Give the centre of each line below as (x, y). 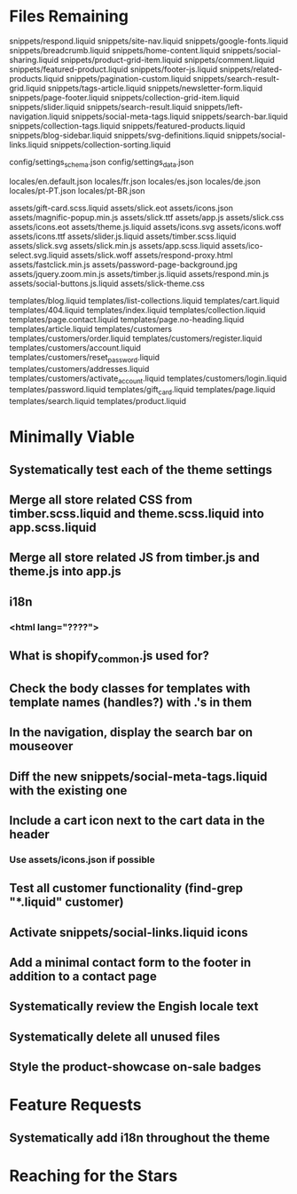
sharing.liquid (34, 59)
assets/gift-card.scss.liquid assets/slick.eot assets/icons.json (121, 208)
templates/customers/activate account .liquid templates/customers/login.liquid (148, 379)
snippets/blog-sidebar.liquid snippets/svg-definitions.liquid (117, 135)
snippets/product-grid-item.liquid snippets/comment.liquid (168, 59)
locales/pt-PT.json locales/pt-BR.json (77, 190)
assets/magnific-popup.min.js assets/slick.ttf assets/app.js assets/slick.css (147, 217)
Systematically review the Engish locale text (134, 1006)
